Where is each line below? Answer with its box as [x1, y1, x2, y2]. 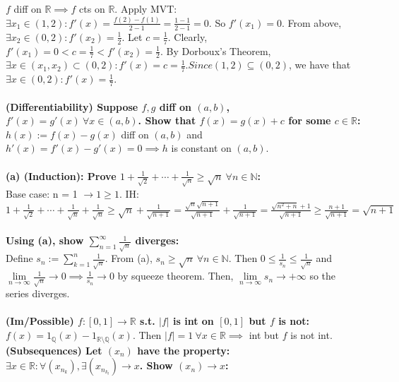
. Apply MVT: [114, 1, 177, 16]
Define [6, 251, 33, 265]
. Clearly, [167, 29, 208, 44]
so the [309, 268, 336, 283]
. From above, [281, 15, 342, 30]
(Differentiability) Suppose [6, 99, 138, 114]
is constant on [171, 141, 232, 155]
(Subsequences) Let [6, 342, 102, 357]
